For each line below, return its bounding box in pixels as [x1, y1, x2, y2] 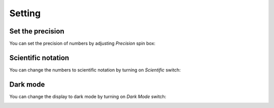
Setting [9, 8, 41, 19]
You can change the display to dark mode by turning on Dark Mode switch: [9, 93, 166, 99]
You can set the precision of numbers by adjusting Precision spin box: [9, 41, 156, 47]
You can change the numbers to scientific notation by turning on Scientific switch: [9, 66, 181, 73]
